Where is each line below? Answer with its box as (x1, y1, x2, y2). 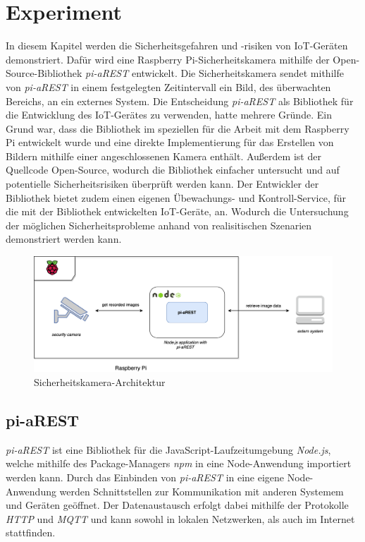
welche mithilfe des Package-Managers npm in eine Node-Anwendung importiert (6, 456, 352, 471)
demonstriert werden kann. (6, 231, 122, 246)
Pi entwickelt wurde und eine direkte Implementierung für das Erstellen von (6, 135, 334, 150)
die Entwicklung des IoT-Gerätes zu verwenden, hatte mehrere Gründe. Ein (6, 107, 332, 122)
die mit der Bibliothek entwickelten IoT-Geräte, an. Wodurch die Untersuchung (6, 204, 349, 219)
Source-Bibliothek (6, 66, 82, 80)
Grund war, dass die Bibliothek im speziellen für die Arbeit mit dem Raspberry (6, 121, 349, 135)
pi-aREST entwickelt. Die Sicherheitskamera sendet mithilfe (85, 66, 344, 80)
